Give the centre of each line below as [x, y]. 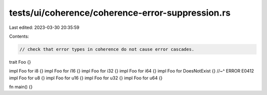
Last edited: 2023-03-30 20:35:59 [44, 27]
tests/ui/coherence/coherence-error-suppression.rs [120, 13]
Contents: [19, 36]
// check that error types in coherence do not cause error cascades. [107, 49]
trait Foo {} [20, 62]
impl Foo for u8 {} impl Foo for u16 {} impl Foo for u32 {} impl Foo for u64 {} [86, 78]
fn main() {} [21, 87]
